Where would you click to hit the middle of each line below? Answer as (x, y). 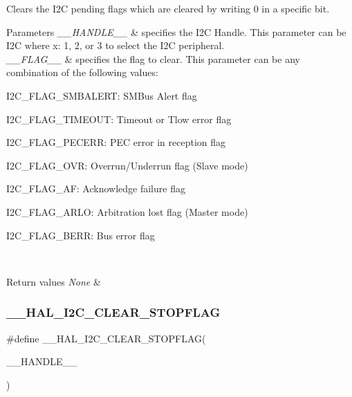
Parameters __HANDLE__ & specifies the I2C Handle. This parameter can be (176, 31)
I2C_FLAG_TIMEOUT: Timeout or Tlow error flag (119, 119)
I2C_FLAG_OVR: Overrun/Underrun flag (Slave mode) (127, 165)
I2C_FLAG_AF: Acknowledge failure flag (96, 188)
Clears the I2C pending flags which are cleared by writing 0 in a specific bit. (168, 8)
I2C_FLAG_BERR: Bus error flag (81, 235)
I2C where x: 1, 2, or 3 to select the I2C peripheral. (115, 45)
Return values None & (54, 281)
